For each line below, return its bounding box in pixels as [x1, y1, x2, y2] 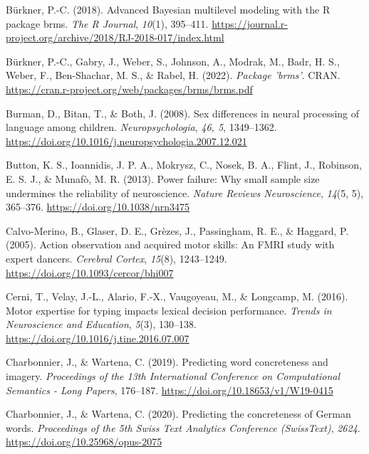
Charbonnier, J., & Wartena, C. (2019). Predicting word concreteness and [6, 354, 328, 369]
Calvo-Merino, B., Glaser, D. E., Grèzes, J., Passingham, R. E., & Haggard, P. [6, 223, 349, 238]
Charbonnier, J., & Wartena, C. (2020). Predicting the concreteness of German [6, 406, 351, 421]
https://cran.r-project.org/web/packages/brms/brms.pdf [6, 81, 253, 96]
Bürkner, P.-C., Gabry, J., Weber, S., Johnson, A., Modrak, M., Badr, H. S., [6, 53, 340, 68]
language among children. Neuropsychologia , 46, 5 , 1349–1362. [6, 120, 277, 134]
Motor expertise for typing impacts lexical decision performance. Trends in [6, 302, 332, 317]
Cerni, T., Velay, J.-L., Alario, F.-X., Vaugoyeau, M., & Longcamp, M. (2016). [6, 289, 348, 304]
